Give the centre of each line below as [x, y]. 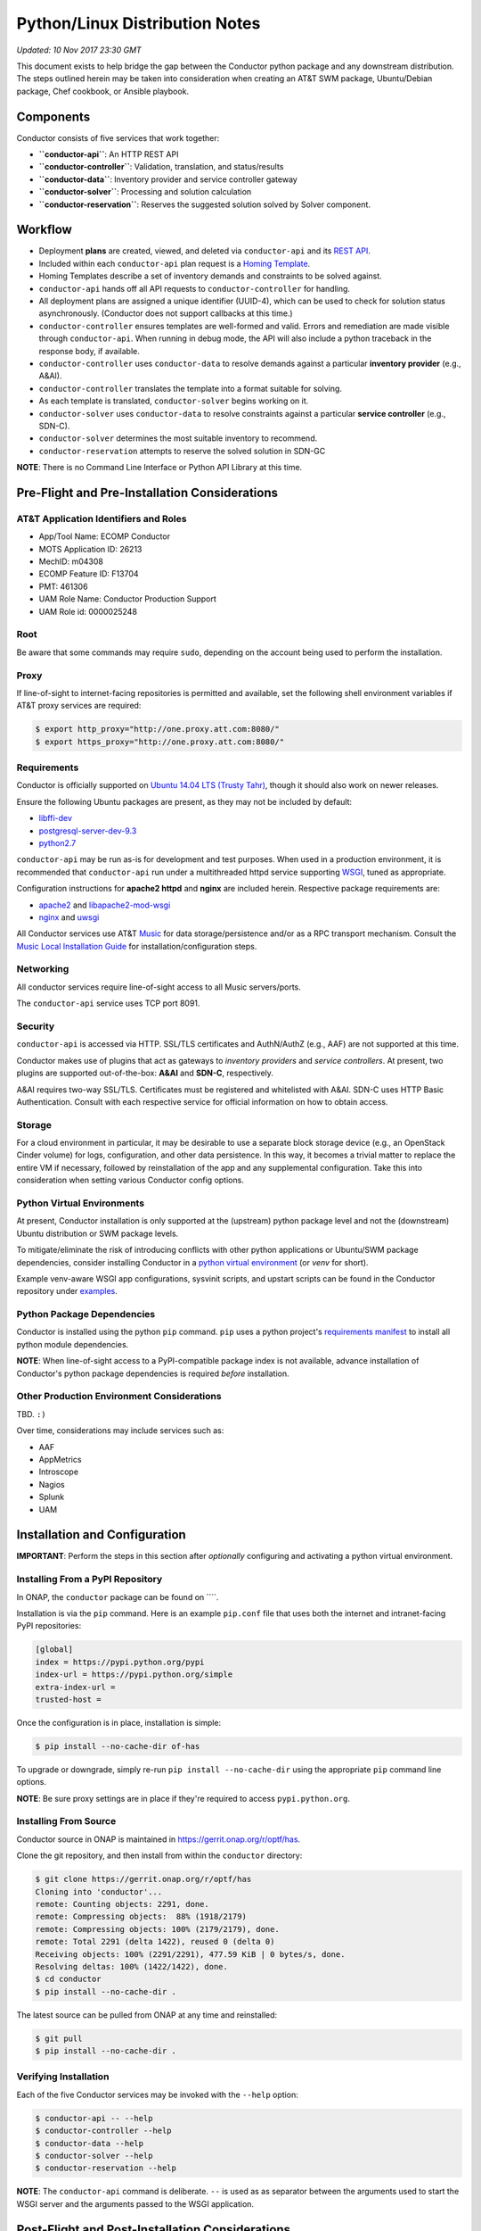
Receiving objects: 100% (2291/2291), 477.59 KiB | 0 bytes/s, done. [190, 1954]
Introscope [59, 1472]
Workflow [45, 230]
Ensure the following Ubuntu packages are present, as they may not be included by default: [184, 801]
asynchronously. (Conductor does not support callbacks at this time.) [166, 313]
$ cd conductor [68, 1979]
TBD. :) [31, 1414]
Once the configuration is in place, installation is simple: [119, 1722]
